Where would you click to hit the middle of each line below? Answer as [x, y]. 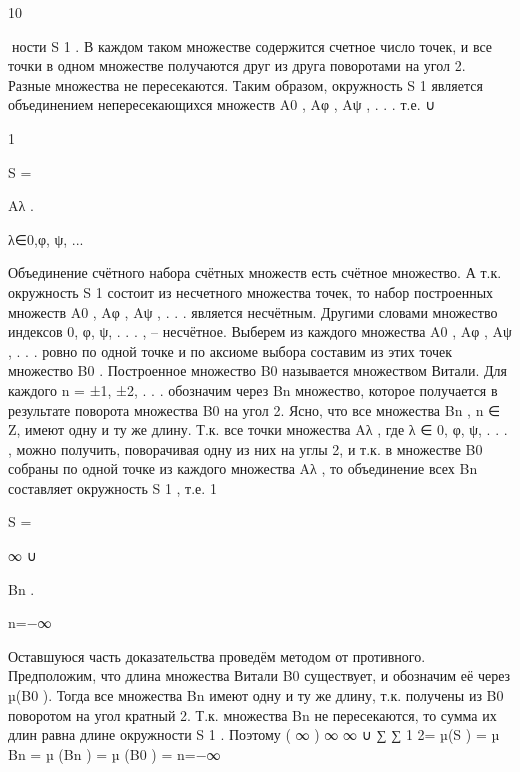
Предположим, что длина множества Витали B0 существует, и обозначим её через [259, 675]
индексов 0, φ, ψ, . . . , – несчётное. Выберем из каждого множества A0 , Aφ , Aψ [260, 331]
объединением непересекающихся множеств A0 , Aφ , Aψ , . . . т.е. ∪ [222, 104]
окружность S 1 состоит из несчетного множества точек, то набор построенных [251, 291]
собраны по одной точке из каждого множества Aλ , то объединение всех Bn [243, 468]
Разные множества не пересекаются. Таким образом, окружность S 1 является [245, 84]
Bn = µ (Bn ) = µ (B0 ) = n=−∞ [114, 753]
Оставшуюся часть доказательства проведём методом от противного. [217, 655]
